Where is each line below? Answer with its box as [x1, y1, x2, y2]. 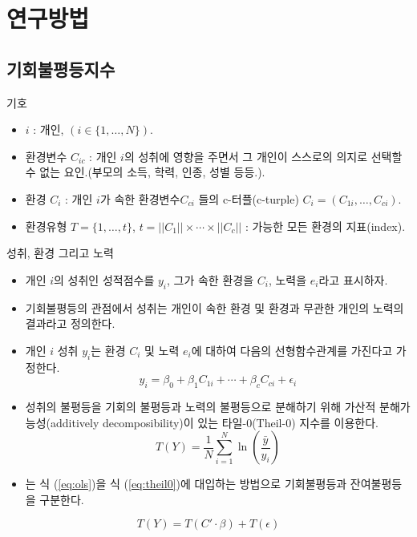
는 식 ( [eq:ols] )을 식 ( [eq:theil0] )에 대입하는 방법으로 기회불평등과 [25, 475, 347, 492]
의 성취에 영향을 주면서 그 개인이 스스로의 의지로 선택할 [123, 147, 403, 164]
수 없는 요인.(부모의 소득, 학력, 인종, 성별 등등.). [25, 164, 265, 180]
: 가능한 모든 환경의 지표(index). [245, 217, 406, 234]
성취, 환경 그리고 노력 [6, 244, 114, 261]
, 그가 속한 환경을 [167, 271, 254, 288]
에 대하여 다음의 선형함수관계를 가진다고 [191, 341, 393, 358]
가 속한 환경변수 [99, 190, 180, 207]
